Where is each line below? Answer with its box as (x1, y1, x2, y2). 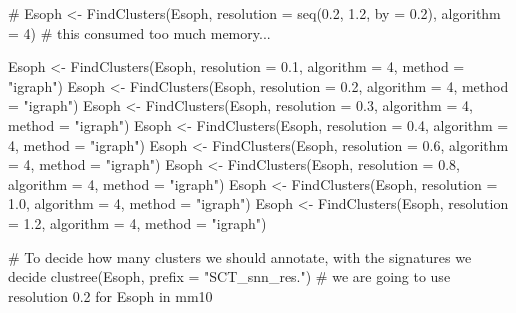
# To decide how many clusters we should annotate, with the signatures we (8, 246, 472, 267)
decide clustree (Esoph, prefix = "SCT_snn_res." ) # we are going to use (8, 266, 451, 287)
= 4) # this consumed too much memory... (8, 22, 271, 43)
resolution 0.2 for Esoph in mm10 (8, 285, 213, 306)
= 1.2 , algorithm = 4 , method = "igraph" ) (8, 212, 267, 233)
